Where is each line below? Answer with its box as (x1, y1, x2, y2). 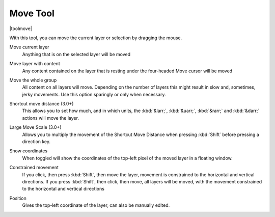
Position (9, 195, 26, 201)
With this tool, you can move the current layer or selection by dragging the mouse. (9, 35, 182, 41)
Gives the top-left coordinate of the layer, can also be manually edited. (22, 202, 170, 208)
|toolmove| (9, 25, 33, 32)
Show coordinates (9, 148, 48, 154)
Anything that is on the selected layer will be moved (22, 51, 131, 57)
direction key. (22, 139, 51, 145)
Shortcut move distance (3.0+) (9, 101, 74, 107)
